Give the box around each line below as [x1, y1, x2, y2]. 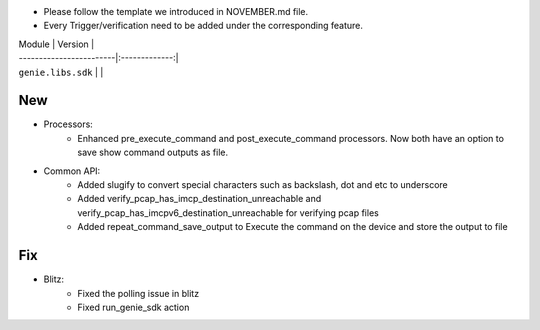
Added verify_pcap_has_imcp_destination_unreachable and [77, 193, 322, 205]
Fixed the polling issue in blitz [77, 287, 200, 299]
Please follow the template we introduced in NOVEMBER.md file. [43, 6, 309, 17]
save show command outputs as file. [77, 146, 229, 159]
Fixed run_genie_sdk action [77, 301, 190, 313]
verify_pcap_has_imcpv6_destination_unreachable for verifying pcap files [77, 206, 379, 219]
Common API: [43, 165, 101, 177]
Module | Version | [18, 38, 95, 50]
